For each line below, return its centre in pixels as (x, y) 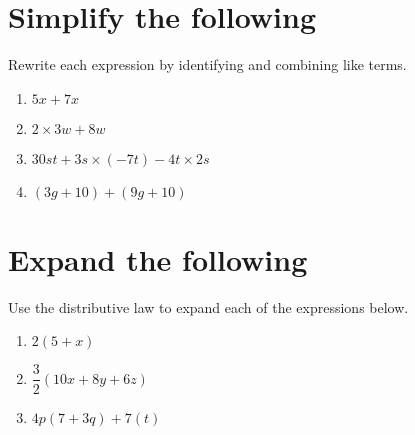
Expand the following (158, 258)
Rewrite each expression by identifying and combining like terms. (207, 64)
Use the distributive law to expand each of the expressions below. (208, 306)
